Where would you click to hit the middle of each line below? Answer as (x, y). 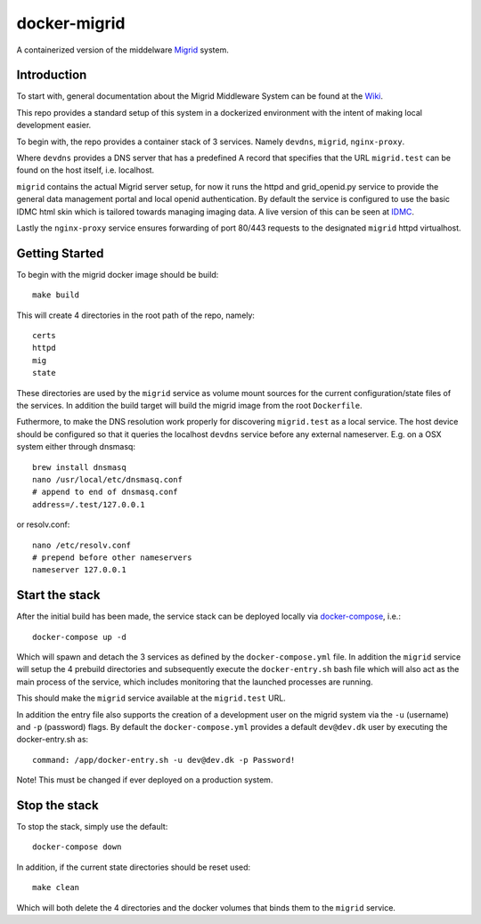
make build (56, 295)
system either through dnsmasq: (76, 447)
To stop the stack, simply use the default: (92, 827)
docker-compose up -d (79, 637)
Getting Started (60, 253)
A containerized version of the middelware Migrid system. (122, 50)
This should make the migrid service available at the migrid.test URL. (151, 698)
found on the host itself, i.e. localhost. (86, 170)
